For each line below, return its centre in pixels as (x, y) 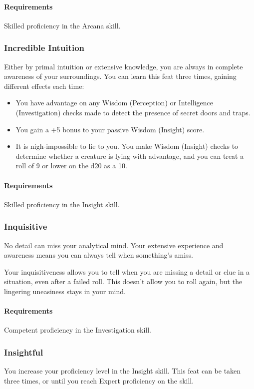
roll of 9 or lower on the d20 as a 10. (71, 166)
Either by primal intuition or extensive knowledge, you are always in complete (124, 66)
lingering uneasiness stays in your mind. (65, 291)
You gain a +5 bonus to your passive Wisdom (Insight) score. (110, 129)
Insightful (24, 352)
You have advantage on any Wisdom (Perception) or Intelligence (114, 103)
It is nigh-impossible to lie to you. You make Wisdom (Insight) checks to (127, 146)
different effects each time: (44, 86)
